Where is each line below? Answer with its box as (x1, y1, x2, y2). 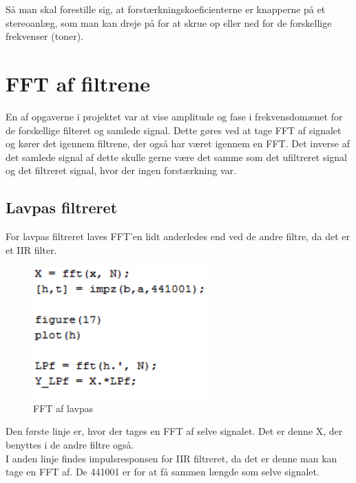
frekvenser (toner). (6, 29, 83, 43)
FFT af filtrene (6, 69, 150, 97)
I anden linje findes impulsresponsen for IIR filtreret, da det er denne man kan (6, 451, 337, 465)
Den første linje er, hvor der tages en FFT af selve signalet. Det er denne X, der (6, 424, 343, 438)
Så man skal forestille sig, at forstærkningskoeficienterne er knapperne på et (6, 2, 326, 16)
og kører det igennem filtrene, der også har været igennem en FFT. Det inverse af (6, 136, 350, 151)
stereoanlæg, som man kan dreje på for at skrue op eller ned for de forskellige (6, 15, 332, 30)
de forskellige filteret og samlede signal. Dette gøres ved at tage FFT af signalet (6, 122, 342, 137)
